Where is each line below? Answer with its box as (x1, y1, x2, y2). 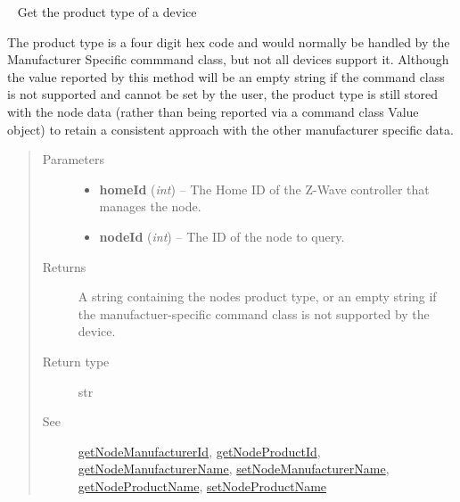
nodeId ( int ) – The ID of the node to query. (99, 226, 345, 245)
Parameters (42, 150, 104, 169)
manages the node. (99, 197, 201, 216)
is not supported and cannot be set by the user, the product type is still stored (7, 85, 438, 103)
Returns (42, 257, 86, 276)
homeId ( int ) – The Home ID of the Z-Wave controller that (99, 179, 430, 198)
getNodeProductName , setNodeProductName (78, 476, 327, 495)
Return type (42, 351, 110, 370)
